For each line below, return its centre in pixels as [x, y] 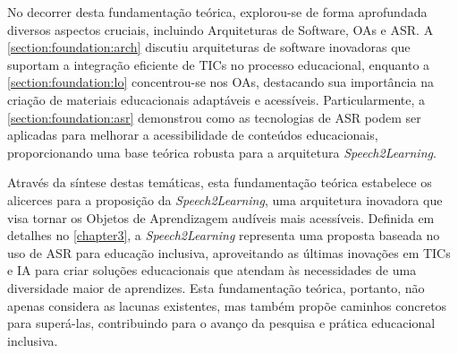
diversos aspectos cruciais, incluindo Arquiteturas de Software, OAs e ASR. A [221, 29]
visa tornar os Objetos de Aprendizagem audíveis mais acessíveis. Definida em [221, 217]
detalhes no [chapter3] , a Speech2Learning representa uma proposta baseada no [224, 235]
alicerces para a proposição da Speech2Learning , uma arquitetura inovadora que [225, 199]
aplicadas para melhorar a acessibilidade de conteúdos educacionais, [193, 135]
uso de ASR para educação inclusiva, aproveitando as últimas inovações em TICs [229, 252]
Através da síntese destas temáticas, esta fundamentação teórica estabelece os [220, 182]
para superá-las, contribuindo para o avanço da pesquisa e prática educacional [221, 323]
